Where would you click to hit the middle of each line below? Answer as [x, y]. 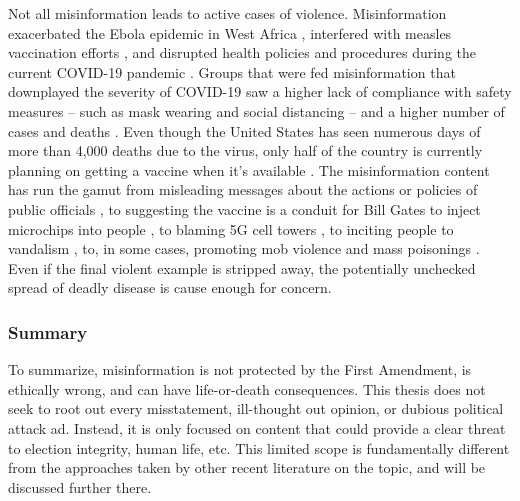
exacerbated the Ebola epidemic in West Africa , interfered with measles [230, 32]
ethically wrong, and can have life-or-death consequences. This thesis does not [247, 388]
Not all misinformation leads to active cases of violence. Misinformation [227, 13]
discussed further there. [80, 486]
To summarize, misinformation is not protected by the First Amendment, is [240, 369]
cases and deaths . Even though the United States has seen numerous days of [244, 130]
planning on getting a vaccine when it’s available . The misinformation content [249, 169]
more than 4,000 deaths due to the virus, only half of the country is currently [245, 150]
